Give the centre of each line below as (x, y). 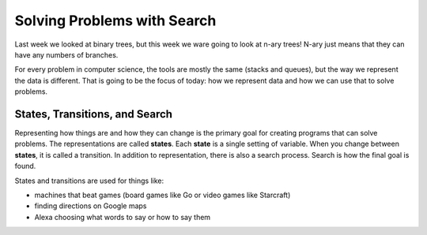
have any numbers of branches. (66, 54)
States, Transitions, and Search (94, 114)
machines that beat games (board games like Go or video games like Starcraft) (162, 195)
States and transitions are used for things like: (89, 181)
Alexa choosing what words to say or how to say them (123, 217)
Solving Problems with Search (115, 21)
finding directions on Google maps (91, 206)
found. (25, 166)
